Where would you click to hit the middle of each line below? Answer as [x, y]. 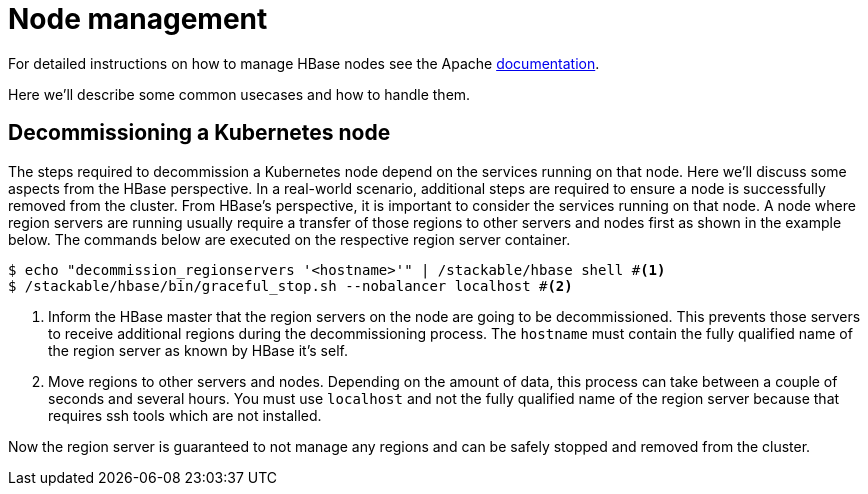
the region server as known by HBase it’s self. [198, 350]
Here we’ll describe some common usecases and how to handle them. [239, 94]
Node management [138, 19]
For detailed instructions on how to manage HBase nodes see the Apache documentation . [304, 63]
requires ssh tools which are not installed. [185, 415]
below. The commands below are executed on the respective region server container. [289, 239]
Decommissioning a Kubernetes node [199, 133]
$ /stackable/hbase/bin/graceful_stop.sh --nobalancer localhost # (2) [290, 285]
